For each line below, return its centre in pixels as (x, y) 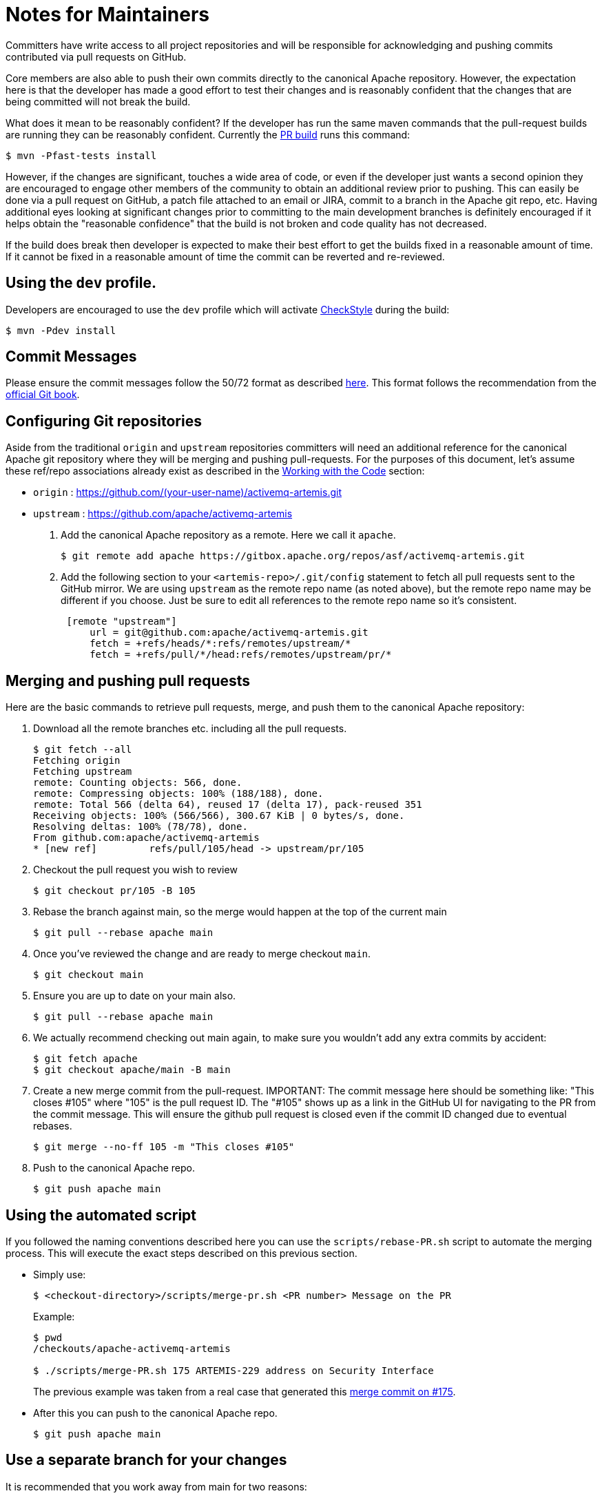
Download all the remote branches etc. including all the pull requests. (190, 729)
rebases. (53, 1126)
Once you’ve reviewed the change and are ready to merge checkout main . (202, 954)
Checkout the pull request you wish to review (135, 870)
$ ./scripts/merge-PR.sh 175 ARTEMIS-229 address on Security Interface (233, 1370)
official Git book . (43, 395)
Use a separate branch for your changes (146, 1460)
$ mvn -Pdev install (61, 330)
